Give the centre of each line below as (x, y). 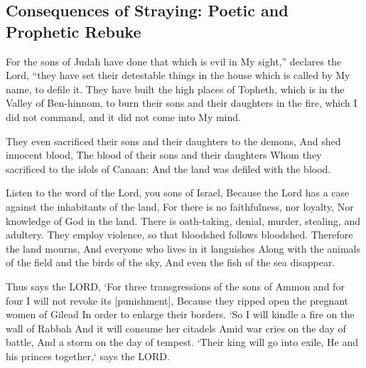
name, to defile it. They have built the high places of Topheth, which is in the (175, 89)
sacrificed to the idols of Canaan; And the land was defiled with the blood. (168, 168)
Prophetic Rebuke (74, 31)
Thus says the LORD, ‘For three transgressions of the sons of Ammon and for (175, 286)
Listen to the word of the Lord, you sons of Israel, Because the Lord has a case (178, 193)
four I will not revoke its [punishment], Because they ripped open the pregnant (177, 300)
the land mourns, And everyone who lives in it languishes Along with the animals (183, 248)
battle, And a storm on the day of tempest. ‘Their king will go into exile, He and (182, 342)
